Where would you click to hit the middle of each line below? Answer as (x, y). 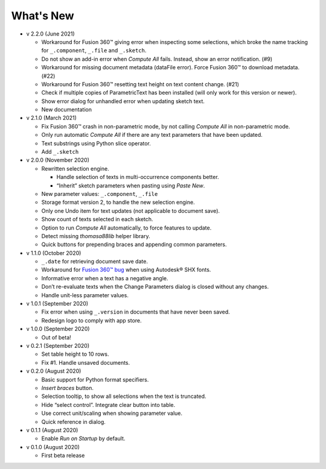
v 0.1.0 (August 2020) (53, 447)
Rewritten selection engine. (75, 168)
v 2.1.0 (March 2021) (51, 118)
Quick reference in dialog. (73, 421)
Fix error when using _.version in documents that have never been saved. (136, 312)
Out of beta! (56, 337)
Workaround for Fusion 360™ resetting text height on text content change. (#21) (140, 84)
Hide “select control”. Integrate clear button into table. (108, 404)
